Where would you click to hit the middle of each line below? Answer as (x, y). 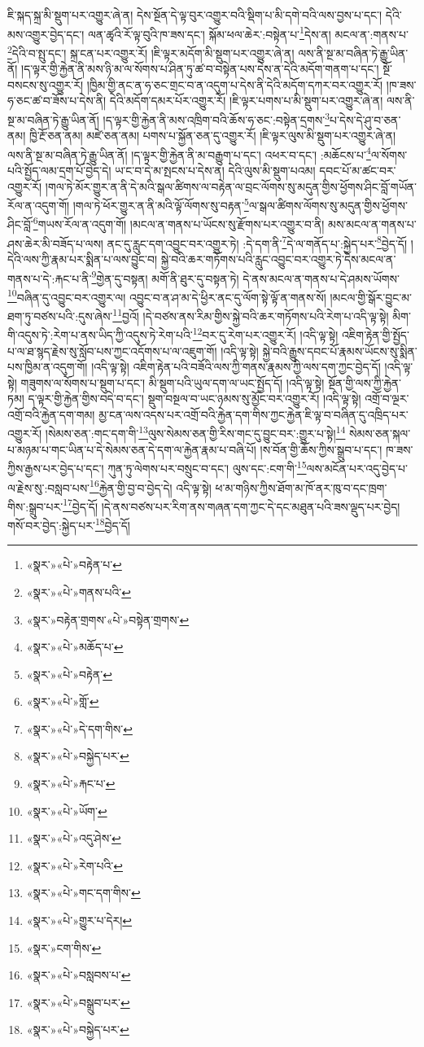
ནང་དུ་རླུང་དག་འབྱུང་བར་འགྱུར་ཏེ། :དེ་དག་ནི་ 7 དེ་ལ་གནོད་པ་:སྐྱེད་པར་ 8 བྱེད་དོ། (257, 242)
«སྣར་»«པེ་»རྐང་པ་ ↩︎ (71, 784)
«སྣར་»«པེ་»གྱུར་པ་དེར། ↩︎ (79, 920)
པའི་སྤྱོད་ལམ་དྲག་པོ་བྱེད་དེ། (59, 170)
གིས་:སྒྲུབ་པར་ (35, 506)
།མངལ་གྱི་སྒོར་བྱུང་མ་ (371, 297)
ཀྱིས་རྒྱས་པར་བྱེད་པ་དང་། (56, 468)
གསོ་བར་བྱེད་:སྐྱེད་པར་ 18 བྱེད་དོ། (69, 524)
